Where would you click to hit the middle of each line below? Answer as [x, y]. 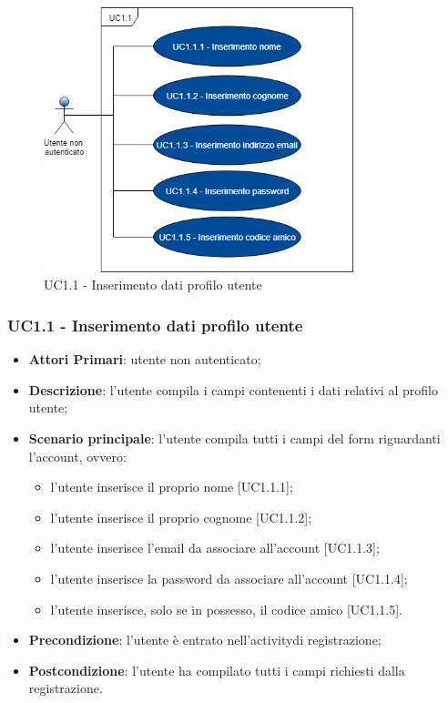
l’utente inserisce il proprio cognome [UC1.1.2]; [181, 517]
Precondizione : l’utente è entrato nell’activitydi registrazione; [205, 640]
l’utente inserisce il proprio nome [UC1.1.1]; [172, 487]
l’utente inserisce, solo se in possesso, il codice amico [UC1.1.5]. [226, 609]
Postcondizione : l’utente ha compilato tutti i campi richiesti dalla [217, 670]
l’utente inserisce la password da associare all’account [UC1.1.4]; [229, 579]
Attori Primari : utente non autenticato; [145, 359]
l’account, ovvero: [77, 456]
